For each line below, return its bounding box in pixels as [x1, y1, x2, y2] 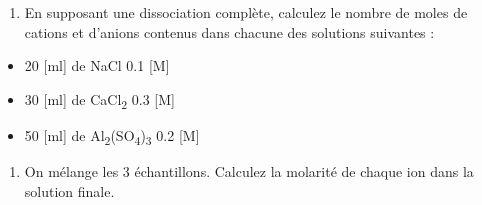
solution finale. [24, 180, 115, 201]
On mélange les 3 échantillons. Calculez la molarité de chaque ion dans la [24, 161, 474, 182]
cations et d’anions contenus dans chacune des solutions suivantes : [24, 21, 435, 42]
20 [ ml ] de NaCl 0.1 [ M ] [24, 55, 170, 76]
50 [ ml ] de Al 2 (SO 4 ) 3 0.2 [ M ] [24, 124, 200, 148]
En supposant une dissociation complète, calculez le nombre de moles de [24, 2, 468, 22]
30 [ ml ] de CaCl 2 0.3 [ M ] [24, 88, 175, 112]
